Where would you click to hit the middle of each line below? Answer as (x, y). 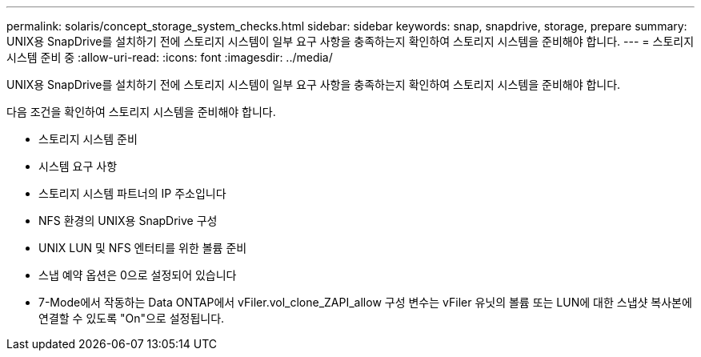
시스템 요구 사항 (78, 166)
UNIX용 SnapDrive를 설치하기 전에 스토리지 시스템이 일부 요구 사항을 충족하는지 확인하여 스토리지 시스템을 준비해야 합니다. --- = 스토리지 (350, 41)
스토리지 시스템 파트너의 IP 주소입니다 (132, 193)
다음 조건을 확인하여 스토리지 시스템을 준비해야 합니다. (141, 112)
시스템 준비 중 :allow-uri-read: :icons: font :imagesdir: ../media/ (170, 57)
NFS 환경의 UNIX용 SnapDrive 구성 (128, 221)
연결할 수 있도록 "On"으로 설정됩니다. (132, 318)
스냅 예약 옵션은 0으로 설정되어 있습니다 (138, 275)
